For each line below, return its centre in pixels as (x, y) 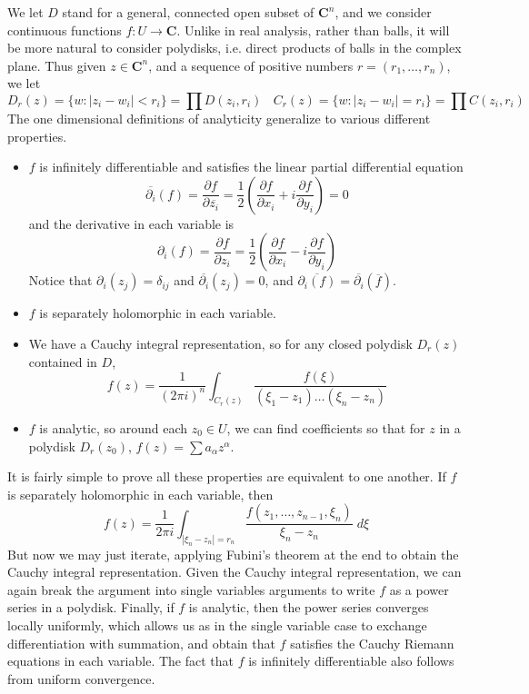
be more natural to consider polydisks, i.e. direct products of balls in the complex (235, 48)
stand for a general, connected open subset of (188, 12)
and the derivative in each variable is (131, 223)
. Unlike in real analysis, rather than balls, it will (313, 30)
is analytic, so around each (114, 428)
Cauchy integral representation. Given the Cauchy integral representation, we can (235, 572)
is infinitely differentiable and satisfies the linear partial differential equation (251, 167)
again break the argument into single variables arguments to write (191, 589)
